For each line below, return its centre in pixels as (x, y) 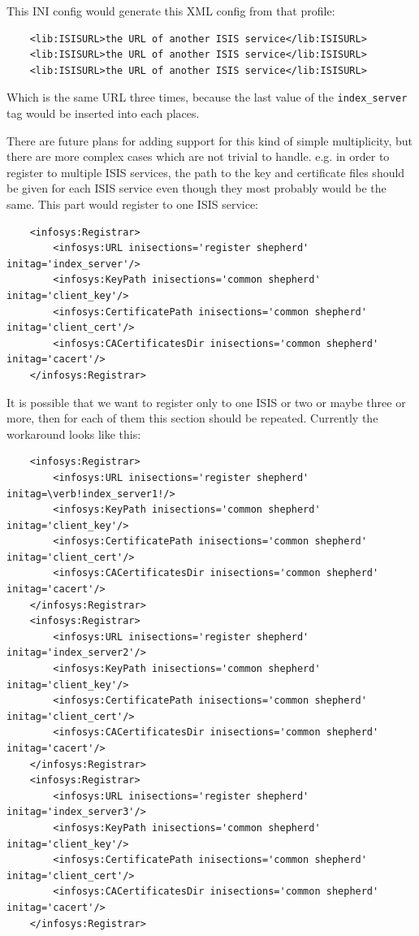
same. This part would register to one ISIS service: (132, 204)
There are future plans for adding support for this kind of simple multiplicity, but (209, 140)
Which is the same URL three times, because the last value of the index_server (207, 97)
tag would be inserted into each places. (103, 113)
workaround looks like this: (74, 433)
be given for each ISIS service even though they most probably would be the (197, 188)
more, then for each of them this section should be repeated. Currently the (192, 418)
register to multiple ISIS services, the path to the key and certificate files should (206, 172)
